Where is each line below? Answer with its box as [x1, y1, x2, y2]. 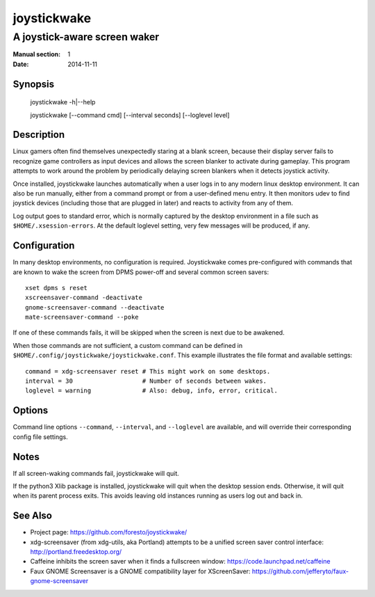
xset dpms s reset [25, 284, 88, 292]
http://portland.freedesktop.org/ [30, 548, 122, 556]
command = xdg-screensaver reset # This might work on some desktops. [25, 367, 271, 375]
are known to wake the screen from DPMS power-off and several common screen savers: [12, 268, 269, 276]
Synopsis [12, 78, 55, 90]
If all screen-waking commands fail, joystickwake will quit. [12, 469, 180, 477]
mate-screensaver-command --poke [25, 313, 139, 321]
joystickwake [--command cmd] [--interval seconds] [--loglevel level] [30, 111, 230, 119]
